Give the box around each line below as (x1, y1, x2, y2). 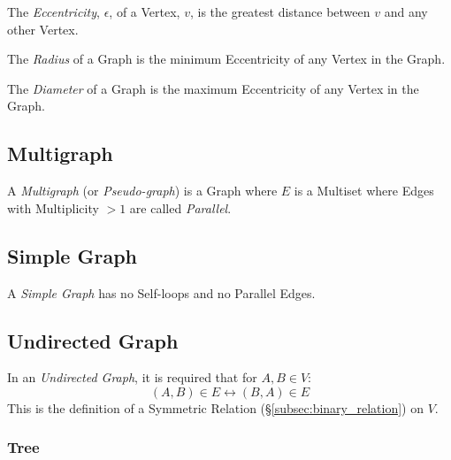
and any (384, 3, 428, 20)
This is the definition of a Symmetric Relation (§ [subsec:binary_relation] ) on (7, 398, 424, 417)
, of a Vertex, (109, 3, 180, 20)
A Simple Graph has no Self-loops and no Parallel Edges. (7, 283, 316, 302)
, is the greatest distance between (189, 3, 371, 20)
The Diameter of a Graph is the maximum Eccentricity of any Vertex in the (7, 79, 419, 97)
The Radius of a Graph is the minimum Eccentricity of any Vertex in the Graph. (7, 50, 446, 68)
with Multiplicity (7, 198, 99, 217)
